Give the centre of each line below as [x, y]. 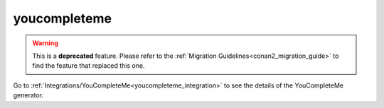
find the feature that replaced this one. [89, 66]
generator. [28, 95]
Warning [45, 43]
